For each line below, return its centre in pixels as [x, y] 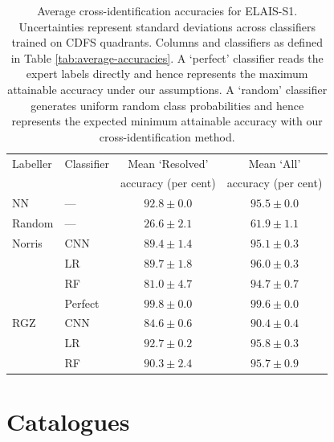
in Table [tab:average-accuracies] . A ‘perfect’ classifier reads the [167, 57]
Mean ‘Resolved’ [168, 163]
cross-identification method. [167, 136]
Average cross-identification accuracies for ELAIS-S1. [167, 10]
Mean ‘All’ [275, 163]
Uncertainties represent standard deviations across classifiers [167, 26]
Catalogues [68, 422]
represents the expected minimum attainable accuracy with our [167, 121]
